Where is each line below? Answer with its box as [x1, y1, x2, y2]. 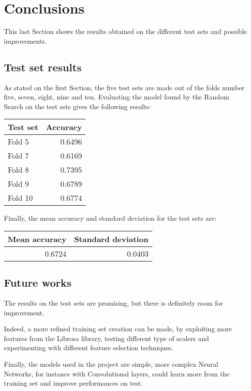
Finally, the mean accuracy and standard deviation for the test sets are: [4, 213, 217, 223]
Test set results [4, 59, 82, 74]
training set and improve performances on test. [4, 378, 143, 388]
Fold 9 [8, 178, 29, 190]
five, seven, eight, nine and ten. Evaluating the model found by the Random [4, 92, 229, 102]
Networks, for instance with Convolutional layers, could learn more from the [4, 368, 230, 378]
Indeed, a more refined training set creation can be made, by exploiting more [4, 324, 232, 334]
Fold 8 [8, 164, 29, 176]
